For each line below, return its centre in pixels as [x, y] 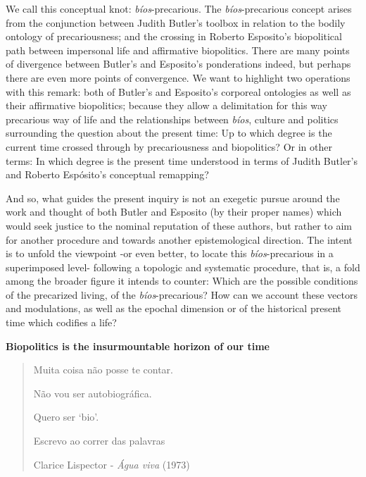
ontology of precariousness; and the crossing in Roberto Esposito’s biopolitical [174, 36]
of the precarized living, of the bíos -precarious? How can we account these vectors [182, 294]
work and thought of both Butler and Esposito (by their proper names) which [174, 212]
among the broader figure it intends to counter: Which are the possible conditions [182, 281]
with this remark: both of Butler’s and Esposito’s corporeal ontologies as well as [178, 91]
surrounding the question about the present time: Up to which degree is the [169, 133]
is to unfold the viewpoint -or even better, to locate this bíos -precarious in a [170, 253]
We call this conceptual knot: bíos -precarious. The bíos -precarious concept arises [179, 8]
